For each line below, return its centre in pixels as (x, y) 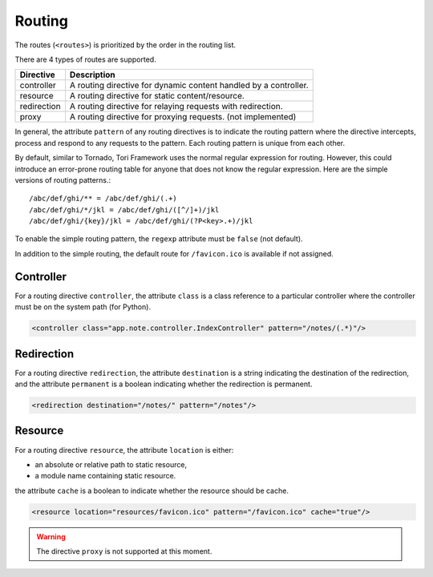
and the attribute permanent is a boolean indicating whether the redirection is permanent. (164, 384)
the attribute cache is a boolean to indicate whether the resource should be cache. (152, 490)
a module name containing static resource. (105, 476)
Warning (51, 536)
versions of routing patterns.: (63, 180)
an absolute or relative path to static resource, (111, 464)
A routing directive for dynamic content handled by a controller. (189, 86)
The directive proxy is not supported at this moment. (124, 551)
